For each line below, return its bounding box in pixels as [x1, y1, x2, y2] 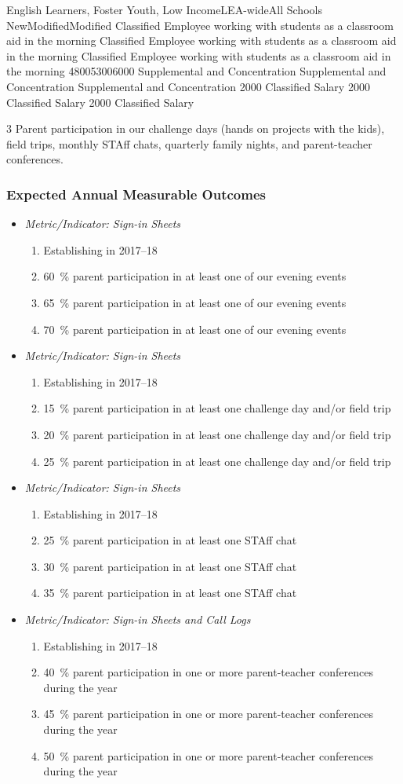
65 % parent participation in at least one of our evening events [43, 294, 347, 310]
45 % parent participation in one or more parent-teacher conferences [43, 705, 373, 722]
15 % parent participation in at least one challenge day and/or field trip [43, 400, 391, 416]
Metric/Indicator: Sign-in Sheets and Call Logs [24, 611, 251, 628]
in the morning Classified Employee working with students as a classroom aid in [6, 47, 391, 64]
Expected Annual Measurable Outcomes [6, 184, 266, 203]
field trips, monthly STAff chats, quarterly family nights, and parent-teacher [6, 135, 372, 152]
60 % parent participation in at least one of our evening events [43, 268, 347, 284]
